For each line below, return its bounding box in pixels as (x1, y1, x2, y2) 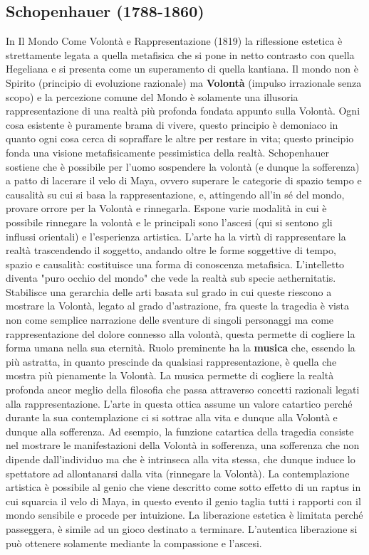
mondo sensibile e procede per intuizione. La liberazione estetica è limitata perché (6, 507, 363, 522)
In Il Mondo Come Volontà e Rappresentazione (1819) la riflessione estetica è (6, 33, 343, 48)
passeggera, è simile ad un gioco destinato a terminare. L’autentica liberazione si (6, 521, 358, 536)
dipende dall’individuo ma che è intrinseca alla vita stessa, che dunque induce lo (6, 452, 355, 467)
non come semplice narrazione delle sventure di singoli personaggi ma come (6, 312, 334, 327)
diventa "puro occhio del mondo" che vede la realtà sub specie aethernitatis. (6, 270, 336, 285)
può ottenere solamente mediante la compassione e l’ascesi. (6, 535, 262, 550)
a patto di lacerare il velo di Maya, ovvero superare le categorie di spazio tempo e (6, 173, 362, 188)
